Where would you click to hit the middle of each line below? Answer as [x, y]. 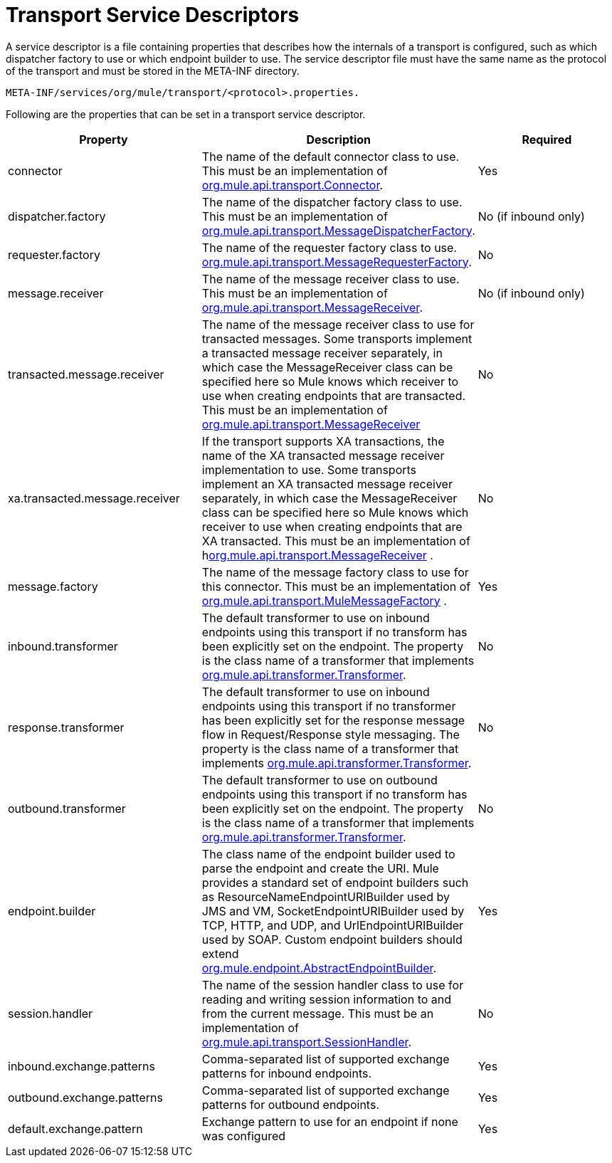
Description [338, 139]
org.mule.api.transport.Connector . [292, 185]
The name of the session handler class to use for [333, 985]
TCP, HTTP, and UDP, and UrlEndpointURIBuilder [333, 925]
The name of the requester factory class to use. [329, 247]
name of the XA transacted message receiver [323, 455]
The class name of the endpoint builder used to [328, 854]
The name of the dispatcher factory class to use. [332, 202]
